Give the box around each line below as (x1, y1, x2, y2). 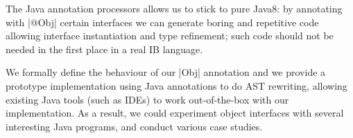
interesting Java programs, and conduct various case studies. (6, 119, 263, 133)
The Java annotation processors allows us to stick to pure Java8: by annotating (6, 1, 343, 15)
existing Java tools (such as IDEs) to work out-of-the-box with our (6, 92, 289, 106)
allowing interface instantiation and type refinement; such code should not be (6, 28, 334, 43)
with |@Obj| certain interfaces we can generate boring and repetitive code (6, 14, 319, 29)
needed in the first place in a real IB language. (6, 41, 203, 56)
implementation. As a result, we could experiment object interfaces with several (6, 106, 344, 120)
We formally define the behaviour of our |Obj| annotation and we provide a (6, 65, 326, 79)
